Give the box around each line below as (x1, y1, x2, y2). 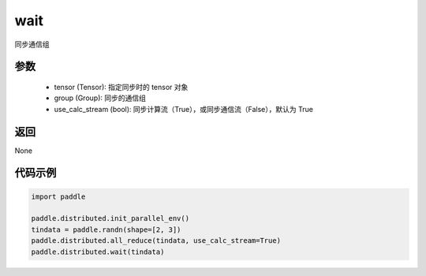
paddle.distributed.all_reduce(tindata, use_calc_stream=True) (31, 237, 282, 245)
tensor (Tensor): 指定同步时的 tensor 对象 (54, 82, 189, 91)
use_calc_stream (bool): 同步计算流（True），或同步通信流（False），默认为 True (54, 104, 313, 114)
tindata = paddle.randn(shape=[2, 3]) (31, 225, 181, 234)
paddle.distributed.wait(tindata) (31, 247, 165, 256)
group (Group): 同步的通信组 (54, 93, 146, 103)
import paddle (31, 192, 86, 201)
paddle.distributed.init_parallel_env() (31, 214, 189, 223)
